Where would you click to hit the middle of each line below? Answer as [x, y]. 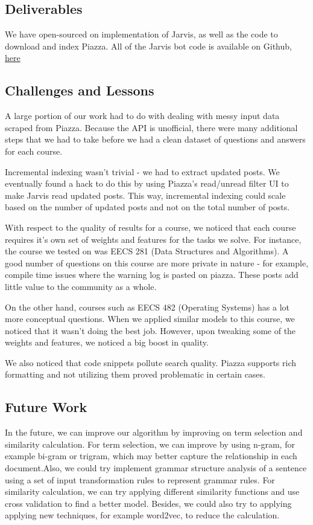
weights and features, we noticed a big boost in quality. [107, 342]
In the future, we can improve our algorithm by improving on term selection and [154, 432]
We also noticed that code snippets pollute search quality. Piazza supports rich [151, 362]
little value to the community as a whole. [81, 286]
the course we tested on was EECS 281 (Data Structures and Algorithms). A [147, 251]
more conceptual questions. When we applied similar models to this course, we [150, 319]
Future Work [46, 407]
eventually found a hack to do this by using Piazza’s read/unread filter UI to [147, 183]
